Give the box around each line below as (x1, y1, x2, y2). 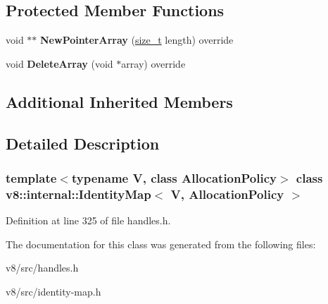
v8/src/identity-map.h (6, 284, 101, 298)
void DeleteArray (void (6, 56, 113, 71)
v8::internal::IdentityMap (6, 185, 151, 202)
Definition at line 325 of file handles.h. (6, 213, 171, 228)
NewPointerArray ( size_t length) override (40, 32, 234, 47)
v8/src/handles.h (6, 260, 79, 275)
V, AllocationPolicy (170, 185, 284, 202)
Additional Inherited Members (6, 90, 233, 112)
